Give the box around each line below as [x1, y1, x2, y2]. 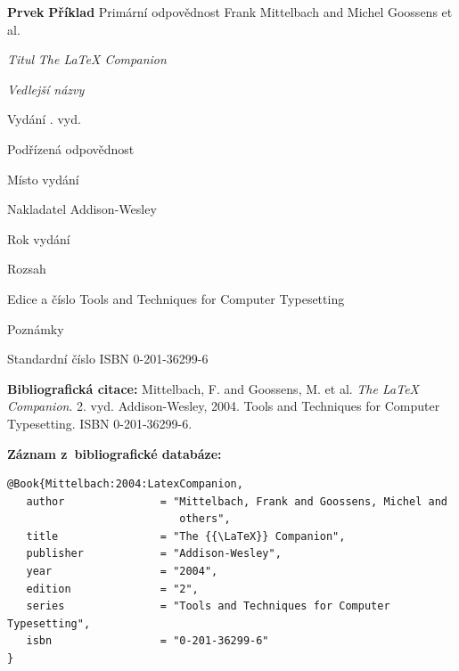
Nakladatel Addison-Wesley [7, 200, 157, 218]
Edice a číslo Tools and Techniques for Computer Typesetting [7, 289, 345, 307]
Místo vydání [7, 169, 79, 188]
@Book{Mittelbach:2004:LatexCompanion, [7, 478, 243, 491]
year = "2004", [26, 565, 218, 578]
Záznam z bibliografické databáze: [7, 444, 222, 462]
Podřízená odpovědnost [7, 139, 135, 158]
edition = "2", [26, 582, 199, 595]
